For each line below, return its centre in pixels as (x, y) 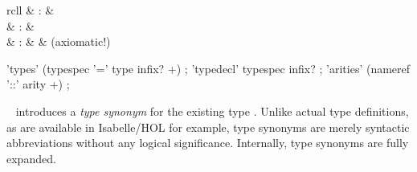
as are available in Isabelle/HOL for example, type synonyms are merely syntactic (208, 127)
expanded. (31, 158)
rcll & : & (31, 10)
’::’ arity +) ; (38, 84)
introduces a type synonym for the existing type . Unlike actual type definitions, (212, 111)
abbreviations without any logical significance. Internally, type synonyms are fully (208, 143)
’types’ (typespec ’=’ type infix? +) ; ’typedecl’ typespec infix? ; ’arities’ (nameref (208, 68)
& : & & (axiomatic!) (59, 41)
